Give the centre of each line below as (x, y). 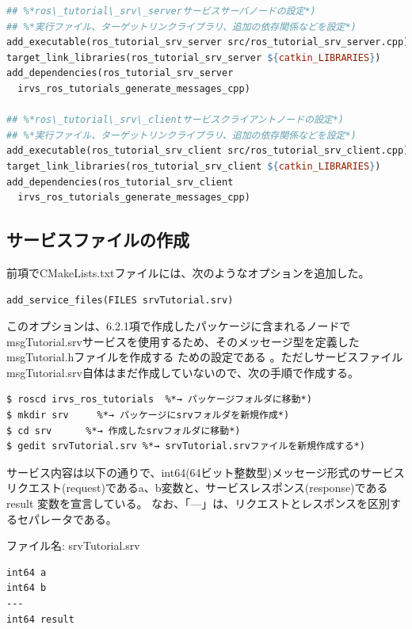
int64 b (27, 588)
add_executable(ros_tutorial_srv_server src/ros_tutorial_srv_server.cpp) (208, 42)
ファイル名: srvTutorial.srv (73, 545)
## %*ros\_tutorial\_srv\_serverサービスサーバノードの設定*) (161, 11)
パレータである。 (72, 518)
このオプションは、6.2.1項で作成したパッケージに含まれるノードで (179, 326)
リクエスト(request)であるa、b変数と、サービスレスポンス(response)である (197, 488)
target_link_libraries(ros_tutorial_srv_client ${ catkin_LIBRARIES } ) (194, 166)
